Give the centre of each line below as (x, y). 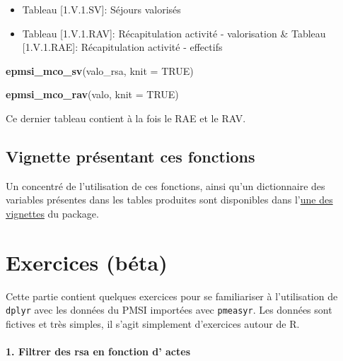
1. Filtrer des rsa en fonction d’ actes (98, 351)
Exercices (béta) (87, 262)
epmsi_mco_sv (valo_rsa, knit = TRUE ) (100, 70)
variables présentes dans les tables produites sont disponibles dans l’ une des (169, 200)
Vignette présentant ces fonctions (130, 156)
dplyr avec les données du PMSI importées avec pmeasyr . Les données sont (169, 310)
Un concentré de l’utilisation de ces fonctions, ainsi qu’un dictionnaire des (165, 185)
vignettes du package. (52, 213)
